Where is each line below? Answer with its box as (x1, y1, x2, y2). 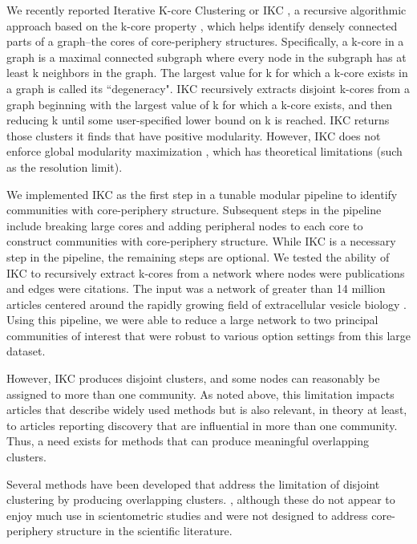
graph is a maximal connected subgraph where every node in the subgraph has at (6, 48, 407, 65)
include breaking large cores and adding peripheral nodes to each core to (6, 217, 363, 233)
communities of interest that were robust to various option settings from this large (6, 327, 411, 343)
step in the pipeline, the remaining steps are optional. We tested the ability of (6, 248, 390, 265)
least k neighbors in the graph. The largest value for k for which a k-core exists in (6, 64, 408, 81)
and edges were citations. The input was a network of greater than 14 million (6, 280, 386, 297)
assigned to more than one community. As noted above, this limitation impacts (6, 385, 395, 402)
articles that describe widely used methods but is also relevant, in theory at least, (6, 401, 407, 418)
